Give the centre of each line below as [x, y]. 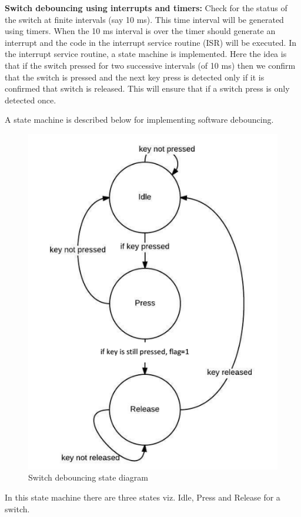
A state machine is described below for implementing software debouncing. [139, 120]
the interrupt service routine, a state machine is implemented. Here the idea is [146, 54]
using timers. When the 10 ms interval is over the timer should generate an [140, 31]
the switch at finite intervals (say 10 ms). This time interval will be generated [144, 19]
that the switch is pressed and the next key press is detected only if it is [135, 77]
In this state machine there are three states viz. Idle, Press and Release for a [143, 497]
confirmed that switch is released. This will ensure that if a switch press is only [147, 88]
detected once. [31, 100]
